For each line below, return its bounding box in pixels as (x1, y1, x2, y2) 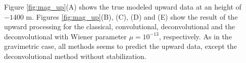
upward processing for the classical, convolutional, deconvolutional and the (4, 21, 235, 32)
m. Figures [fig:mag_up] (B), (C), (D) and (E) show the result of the (26, 11, 238, 22)
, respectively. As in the (159, 31, 232, 41)
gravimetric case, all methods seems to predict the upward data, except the (4, 41, 237, 51)
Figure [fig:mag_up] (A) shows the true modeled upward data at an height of (4, 2, 241, 12)
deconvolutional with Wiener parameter (4, 31, 127, 41)
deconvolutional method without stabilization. (4, 50, 146, 61)
